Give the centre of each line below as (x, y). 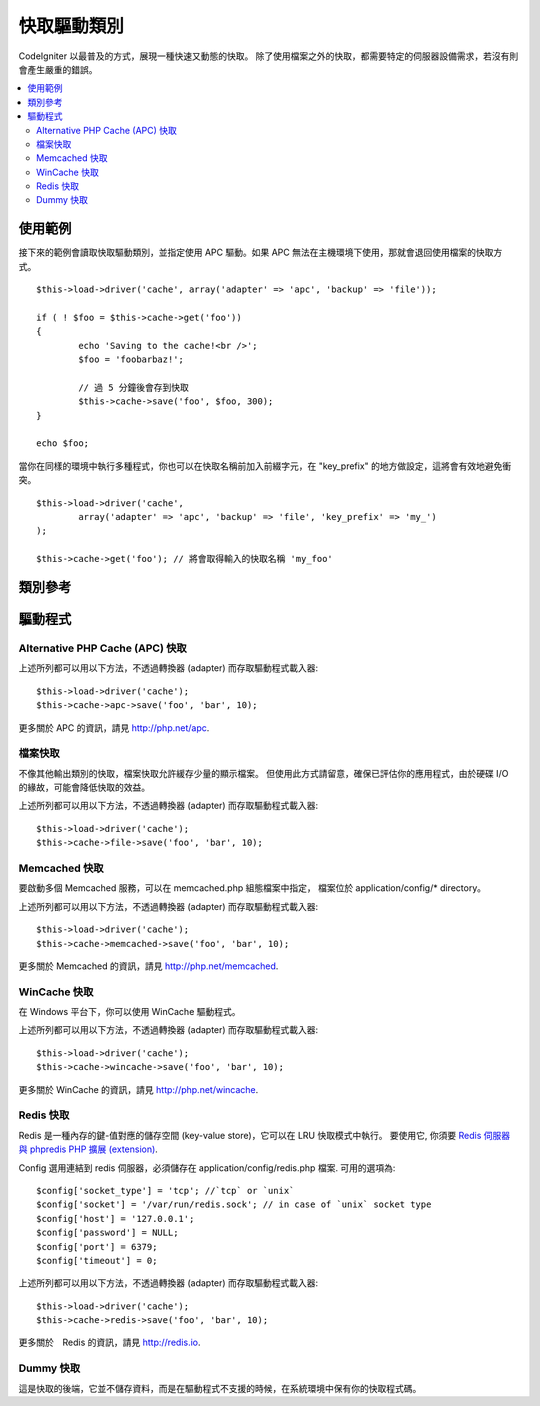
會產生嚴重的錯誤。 (58, 69)
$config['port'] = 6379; (97, 1246)
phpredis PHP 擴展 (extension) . (94, 1149)
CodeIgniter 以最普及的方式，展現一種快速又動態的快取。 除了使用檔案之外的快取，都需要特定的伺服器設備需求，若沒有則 (268, 56)
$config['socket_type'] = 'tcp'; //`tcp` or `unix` (165, 1190)
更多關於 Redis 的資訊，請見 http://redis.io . (109, 1342)
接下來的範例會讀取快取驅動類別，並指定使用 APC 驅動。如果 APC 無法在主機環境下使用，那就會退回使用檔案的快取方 (260, 252)
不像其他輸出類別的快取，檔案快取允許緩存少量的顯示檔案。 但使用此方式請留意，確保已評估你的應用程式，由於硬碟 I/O (263, 773)
